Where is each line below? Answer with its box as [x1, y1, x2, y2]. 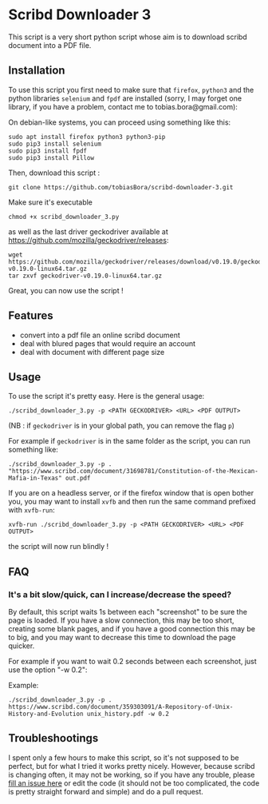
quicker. [8, 641, 35, 651]
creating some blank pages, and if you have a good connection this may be [8, 624, 255, 634]
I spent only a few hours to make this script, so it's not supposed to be [8, 753, 239, 762]
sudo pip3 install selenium [8, 140, 102, 148]
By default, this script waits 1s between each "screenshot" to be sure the [8, 607, 247, 617]
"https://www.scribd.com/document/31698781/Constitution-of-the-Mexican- [8, 468, 259, 476]
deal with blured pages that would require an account [19, 338, 196, 348]
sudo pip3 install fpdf [8, 146, 88, 155]
